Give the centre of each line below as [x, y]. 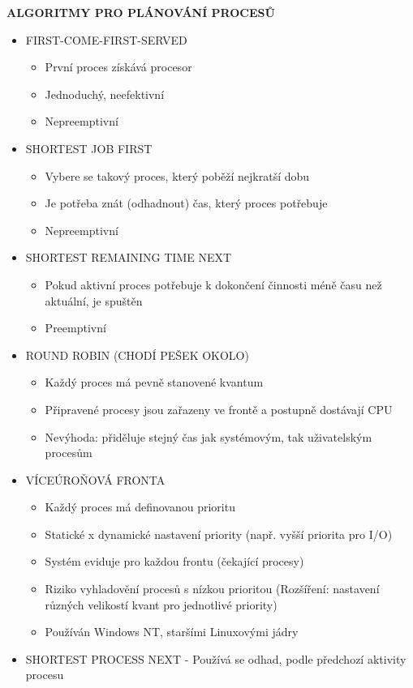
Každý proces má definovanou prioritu [140, 507]
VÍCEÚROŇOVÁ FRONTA [95, 479]
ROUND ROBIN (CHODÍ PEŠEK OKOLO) [137, 355]
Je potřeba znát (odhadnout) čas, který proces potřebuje [186, 203]
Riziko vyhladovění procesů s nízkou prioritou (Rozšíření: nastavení [212, 589]
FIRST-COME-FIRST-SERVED [106, 39]
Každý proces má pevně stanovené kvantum [154, 382]
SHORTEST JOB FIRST [89, 148]
